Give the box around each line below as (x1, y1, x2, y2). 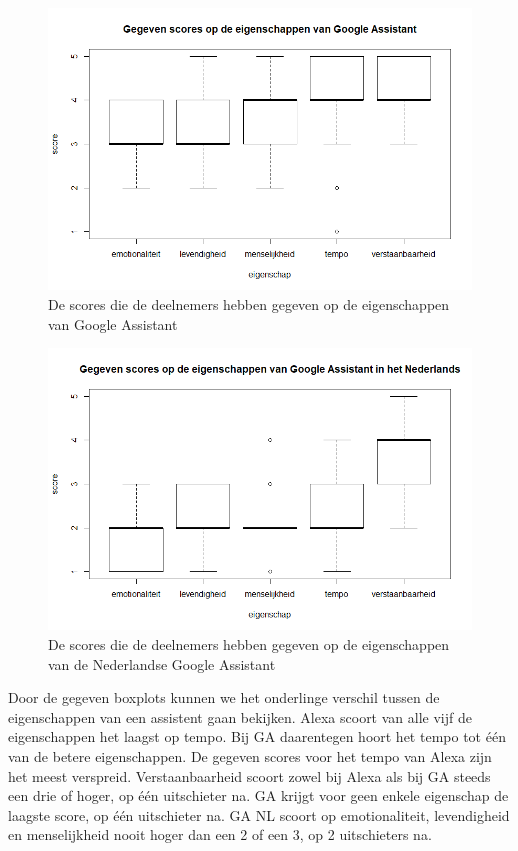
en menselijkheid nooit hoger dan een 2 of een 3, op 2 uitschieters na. (8, 824, 432, 845)
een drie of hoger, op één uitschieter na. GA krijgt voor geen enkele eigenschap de (8, 785, 509, 806)
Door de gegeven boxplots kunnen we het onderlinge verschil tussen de (8, 687, 440, 708)
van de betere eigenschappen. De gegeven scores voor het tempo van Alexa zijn (8, 745, 492, 766)
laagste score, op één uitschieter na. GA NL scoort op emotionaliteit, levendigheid (8, 804, 510, 825)
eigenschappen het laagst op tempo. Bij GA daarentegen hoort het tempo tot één (8, 726, 506, 747)
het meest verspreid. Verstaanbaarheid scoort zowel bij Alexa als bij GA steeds (8, 765, 491, 786)
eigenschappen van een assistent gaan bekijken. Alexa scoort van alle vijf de (8, 706, 472, 727)
